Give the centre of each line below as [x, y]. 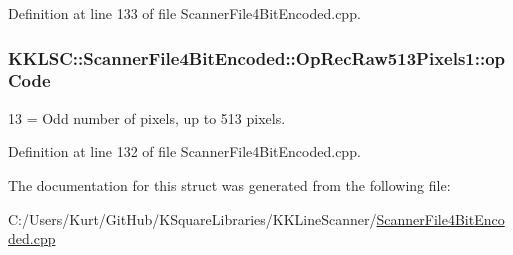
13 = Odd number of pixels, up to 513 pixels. [147, 117]
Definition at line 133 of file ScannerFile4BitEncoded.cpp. [184, 13]
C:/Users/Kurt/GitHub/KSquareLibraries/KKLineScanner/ [192, 218]
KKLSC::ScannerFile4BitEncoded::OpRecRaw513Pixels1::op [257, 57]
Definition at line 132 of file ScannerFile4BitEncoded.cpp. [184, 151]
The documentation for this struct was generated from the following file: [229, 184]
